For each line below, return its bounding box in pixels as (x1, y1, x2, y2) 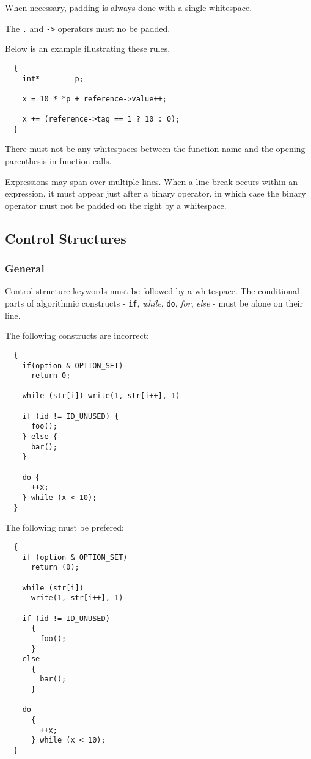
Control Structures (5, 228, 126, 247)
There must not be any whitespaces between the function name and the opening (5, 142, 306, 155)
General (5, 261, 45, 276)
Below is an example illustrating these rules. (5, 42, 170, 55)
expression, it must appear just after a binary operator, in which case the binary (5, 187, 306, 200)
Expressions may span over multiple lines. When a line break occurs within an (5, 175, 298, 187)
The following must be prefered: (5, 521, 124, 534)
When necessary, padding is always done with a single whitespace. (5, 1, 252, 13)
